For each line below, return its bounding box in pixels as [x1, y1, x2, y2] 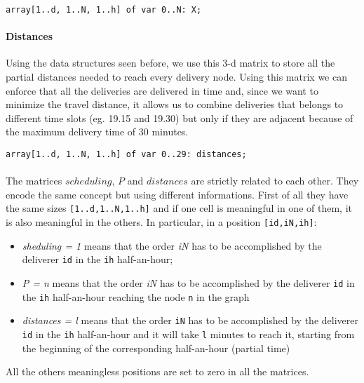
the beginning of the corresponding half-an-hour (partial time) [22, 340, 290, 355]
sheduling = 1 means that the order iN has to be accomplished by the [22, 238, 322, 253]
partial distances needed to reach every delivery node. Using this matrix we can [6, 69, 347, 84]
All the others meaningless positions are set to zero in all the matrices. [6, 364, 309, 379]
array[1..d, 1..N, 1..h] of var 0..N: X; [6, 5, 202, 15]
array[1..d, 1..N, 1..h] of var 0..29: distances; [6, 149, 247, 160]
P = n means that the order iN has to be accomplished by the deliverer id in [22, 276, 355, 290]
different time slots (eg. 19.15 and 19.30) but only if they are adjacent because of [6, 110, 353, 125]
